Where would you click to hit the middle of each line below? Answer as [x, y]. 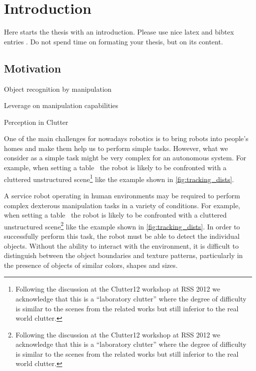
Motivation [32, 68]
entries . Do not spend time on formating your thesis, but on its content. [113, 41]
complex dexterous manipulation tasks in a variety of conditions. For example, [122, 205]
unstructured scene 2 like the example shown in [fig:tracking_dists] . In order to [122, 225]
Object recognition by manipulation [58, 89]
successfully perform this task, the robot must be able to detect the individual [122, 236]
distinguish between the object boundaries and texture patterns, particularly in [124, 255]
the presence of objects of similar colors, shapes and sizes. [91, 265]
